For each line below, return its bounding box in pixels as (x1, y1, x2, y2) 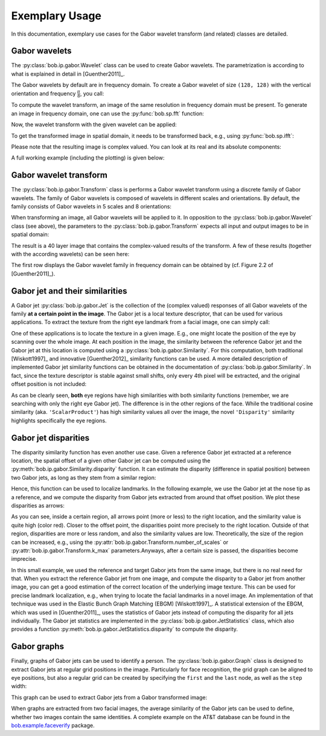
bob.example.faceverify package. (11, 722, 95, 729)
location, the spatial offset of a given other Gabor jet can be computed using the (11, 457, 211, 464)
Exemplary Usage (11, 9, 102, 22)
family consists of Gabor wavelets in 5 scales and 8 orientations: (11, 202, 172, 210)
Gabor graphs (11, 641, 65, 652)
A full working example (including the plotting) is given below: (11, 154, 165, 161)
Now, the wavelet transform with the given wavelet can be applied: (11, 121, 177, 128)
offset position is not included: (11, 381, 87, 388)
